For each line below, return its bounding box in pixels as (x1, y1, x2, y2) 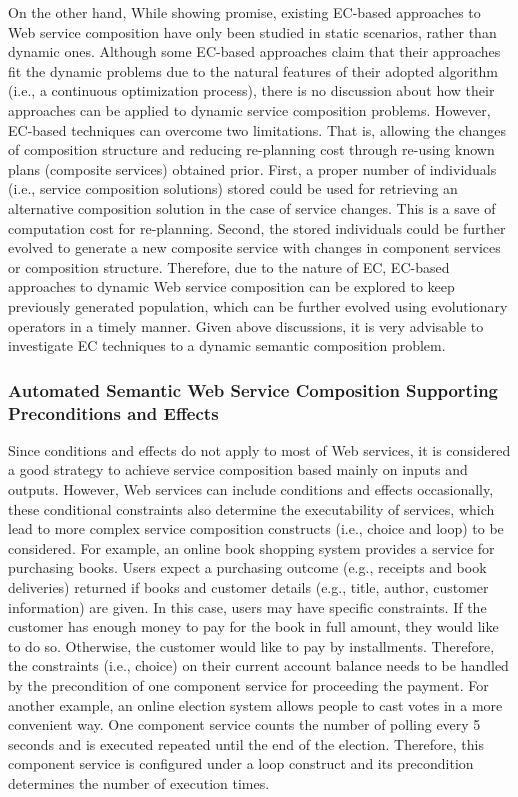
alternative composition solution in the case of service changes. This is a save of (8, 197, 496, 218)
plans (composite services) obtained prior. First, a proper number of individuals (8, 158, 497, 179)
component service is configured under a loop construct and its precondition (8, 753, 474, 774)
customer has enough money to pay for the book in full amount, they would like (8, 616, 499, 637)
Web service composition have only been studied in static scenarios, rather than (8, 21, 497, 42)
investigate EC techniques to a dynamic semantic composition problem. (8, 335, 446, 356)
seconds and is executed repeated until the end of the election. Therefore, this (8, 733, 485, 754)
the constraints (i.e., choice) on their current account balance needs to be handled (8, 655, 509, 676)
